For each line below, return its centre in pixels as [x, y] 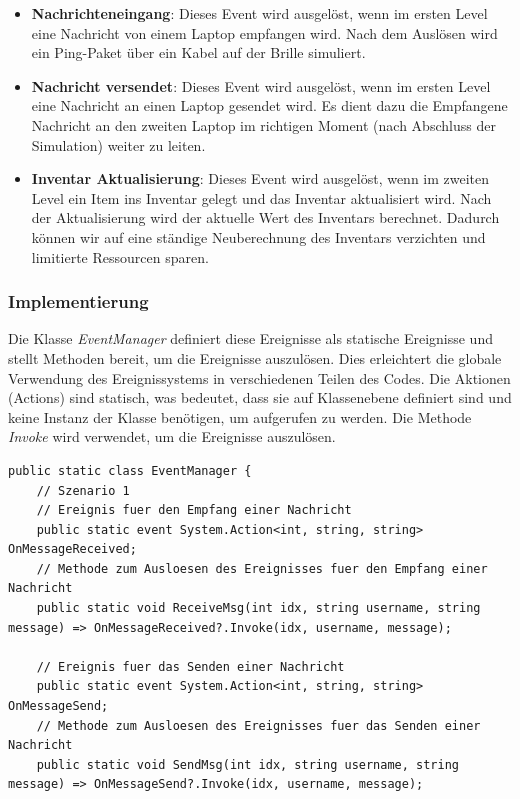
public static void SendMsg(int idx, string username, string [248, 764]
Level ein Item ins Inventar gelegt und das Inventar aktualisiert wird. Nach [261, 197]
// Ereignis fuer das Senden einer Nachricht [190, 666]
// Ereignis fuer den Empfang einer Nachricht [194, 510]
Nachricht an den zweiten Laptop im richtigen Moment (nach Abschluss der [263, 124]
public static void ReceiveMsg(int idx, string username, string [258, 608]
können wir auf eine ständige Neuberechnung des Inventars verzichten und [258, 236]
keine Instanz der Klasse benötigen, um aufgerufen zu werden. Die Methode [240, 416]
